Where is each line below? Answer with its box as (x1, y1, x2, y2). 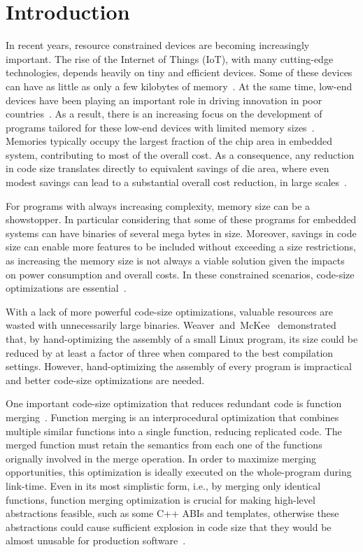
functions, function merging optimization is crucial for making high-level (6, 492, 315, 507)
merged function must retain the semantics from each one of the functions (6, 437, 322, 452)
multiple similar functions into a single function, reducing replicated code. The (6, 423, 342, 438)
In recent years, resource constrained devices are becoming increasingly (6, 38, 310, 52)
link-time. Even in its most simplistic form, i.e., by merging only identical (6, 478, 321, 493)
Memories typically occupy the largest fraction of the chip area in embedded (6, 134, 332, 148)
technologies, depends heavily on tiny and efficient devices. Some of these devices (6, 65, 353, 80)
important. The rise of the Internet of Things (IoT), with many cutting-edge (6, 51, 334, 66)
